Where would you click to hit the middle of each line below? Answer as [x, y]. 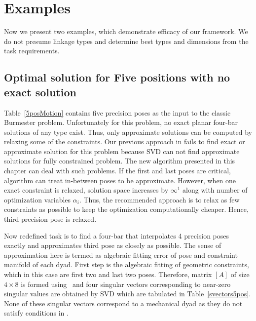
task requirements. [32, 51]
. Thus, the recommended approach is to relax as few [159, 199]
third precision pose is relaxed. [50, 219]
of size [240, 274]
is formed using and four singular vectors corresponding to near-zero [126, 284]
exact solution [40, 92]
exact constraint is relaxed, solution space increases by [86, 190]
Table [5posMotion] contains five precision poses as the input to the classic [117, 112]
